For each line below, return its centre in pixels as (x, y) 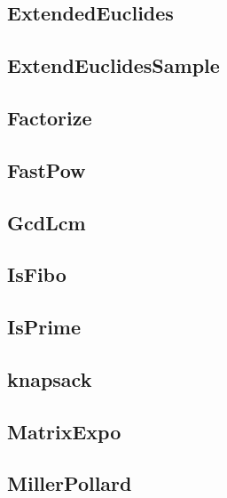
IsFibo (37, 274)
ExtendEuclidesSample (113, 65)
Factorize (50, 117)
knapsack (50, 378)
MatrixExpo (64, 431)
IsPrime (44, 327)
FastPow (47, 169)
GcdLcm (47, 222)
